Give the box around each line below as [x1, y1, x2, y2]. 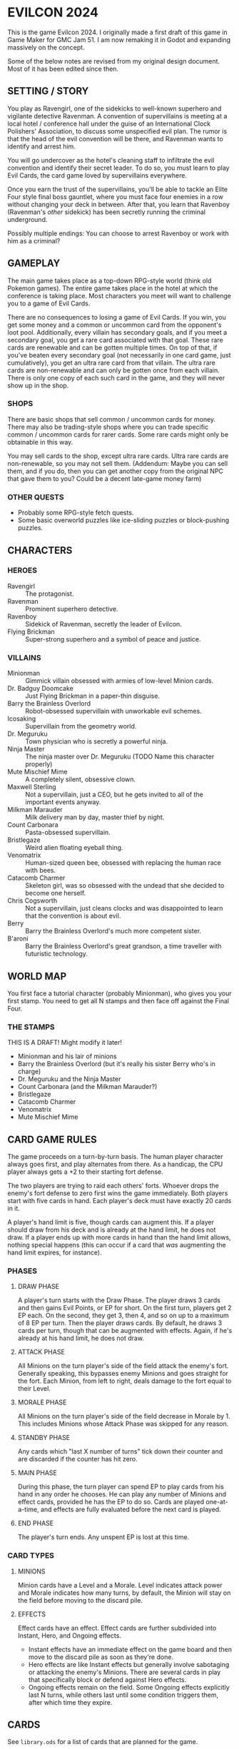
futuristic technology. [25, 950, 88, 958]
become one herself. [25, 889, 86, 898]
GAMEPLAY [7, 258, 61, 270]
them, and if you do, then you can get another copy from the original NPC [7, 467, 223, 475]
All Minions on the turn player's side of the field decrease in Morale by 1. [17, 1412, 230, 1421]
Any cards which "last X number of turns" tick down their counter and [17, 1447, 223, 1456]
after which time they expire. [28, 1698, 113, 1706]
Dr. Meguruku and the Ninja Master [17, 1075, 121, 1083]
